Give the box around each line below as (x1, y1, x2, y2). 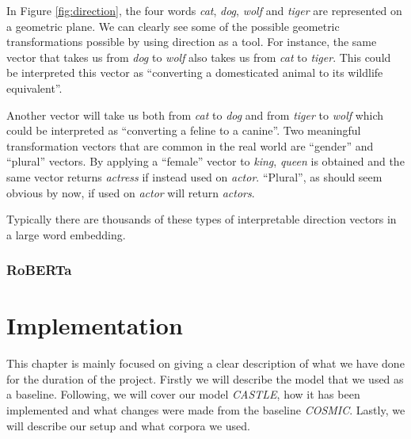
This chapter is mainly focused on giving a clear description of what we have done (6, 355, 405, 372)
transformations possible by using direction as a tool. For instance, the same (6, 33, 377, 50)
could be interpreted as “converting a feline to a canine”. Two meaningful (6, 122, 361, 139)
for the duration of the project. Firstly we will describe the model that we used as (6, 370, 404, 387)
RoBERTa (6, 260, 72, 280)
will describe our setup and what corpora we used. (6, 417, 250, 433)
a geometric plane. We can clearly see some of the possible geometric (6, 17, 340, 34)
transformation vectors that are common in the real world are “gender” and (6, 137, 374, 154)
